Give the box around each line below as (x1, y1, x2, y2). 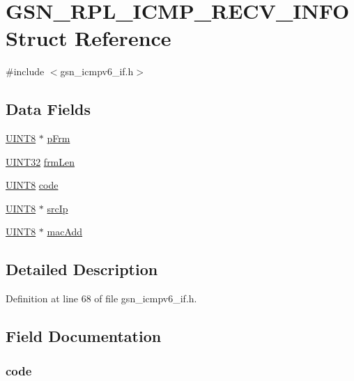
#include (6, 64, 45, 79)
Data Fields (6, 98, 91, 120)
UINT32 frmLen (6, 154, 75, 169)
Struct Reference (6, 24, 171, 52)
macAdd (47, 224, 83, 239)
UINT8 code (6, 178, 59, 192)
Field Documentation (6, 325, 162, 347)
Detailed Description (6, 258, 158, 280)
